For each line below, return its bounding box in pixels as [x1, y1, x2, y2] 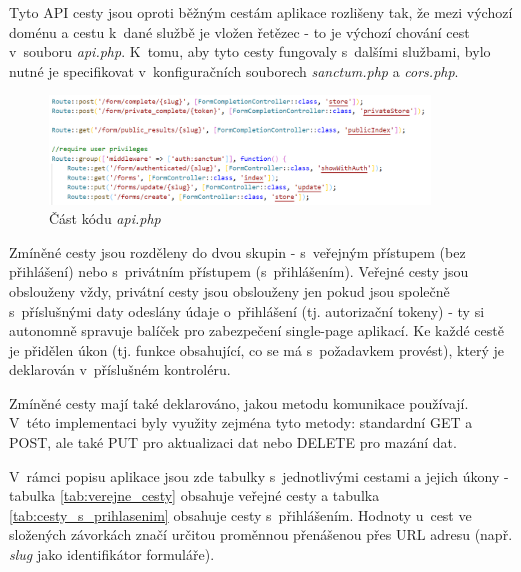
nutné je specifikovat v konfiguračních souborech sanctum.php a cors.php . [9, 60, 459, 81]
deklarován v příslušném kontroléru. [9, 359, 231, 380]
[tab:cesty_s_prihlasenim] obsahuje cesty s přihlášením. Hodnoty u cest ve [9, 504, 472, 525]
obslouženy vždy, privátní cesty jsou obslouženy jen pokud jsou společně [9, 280, 450, 301]
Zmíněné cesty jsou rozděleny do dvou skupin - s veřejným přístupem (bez [9, 241, 466, 262]
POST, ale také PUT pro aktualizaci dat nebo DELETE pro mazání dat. [9, 432, 457, 453]
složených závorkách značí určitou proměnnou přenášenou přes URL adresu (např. [9, 524, 513, 545]
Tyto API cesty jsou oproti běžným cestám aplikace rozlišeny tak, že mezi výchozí [9, 2, 513, 22]
